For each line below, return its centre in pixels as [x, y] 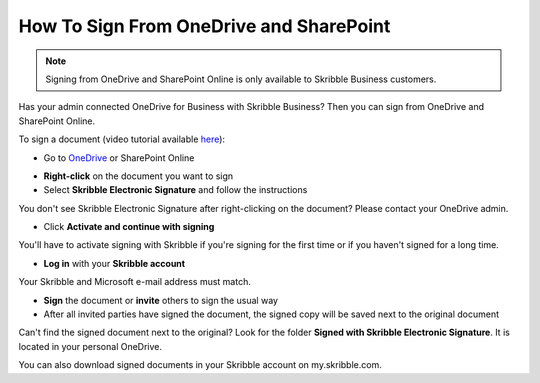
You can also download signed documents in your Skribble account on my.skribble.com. [200, 365]
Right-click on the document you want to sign [138, 176]
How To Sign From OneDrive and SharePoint [204, 26]
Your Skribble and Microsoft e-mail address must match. [135, 282]
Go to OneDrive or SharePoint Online [119, 157]
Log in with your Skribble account [114, 263]
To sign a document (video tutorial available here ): [121, 139]
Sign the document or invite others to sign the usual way [161, 300]
